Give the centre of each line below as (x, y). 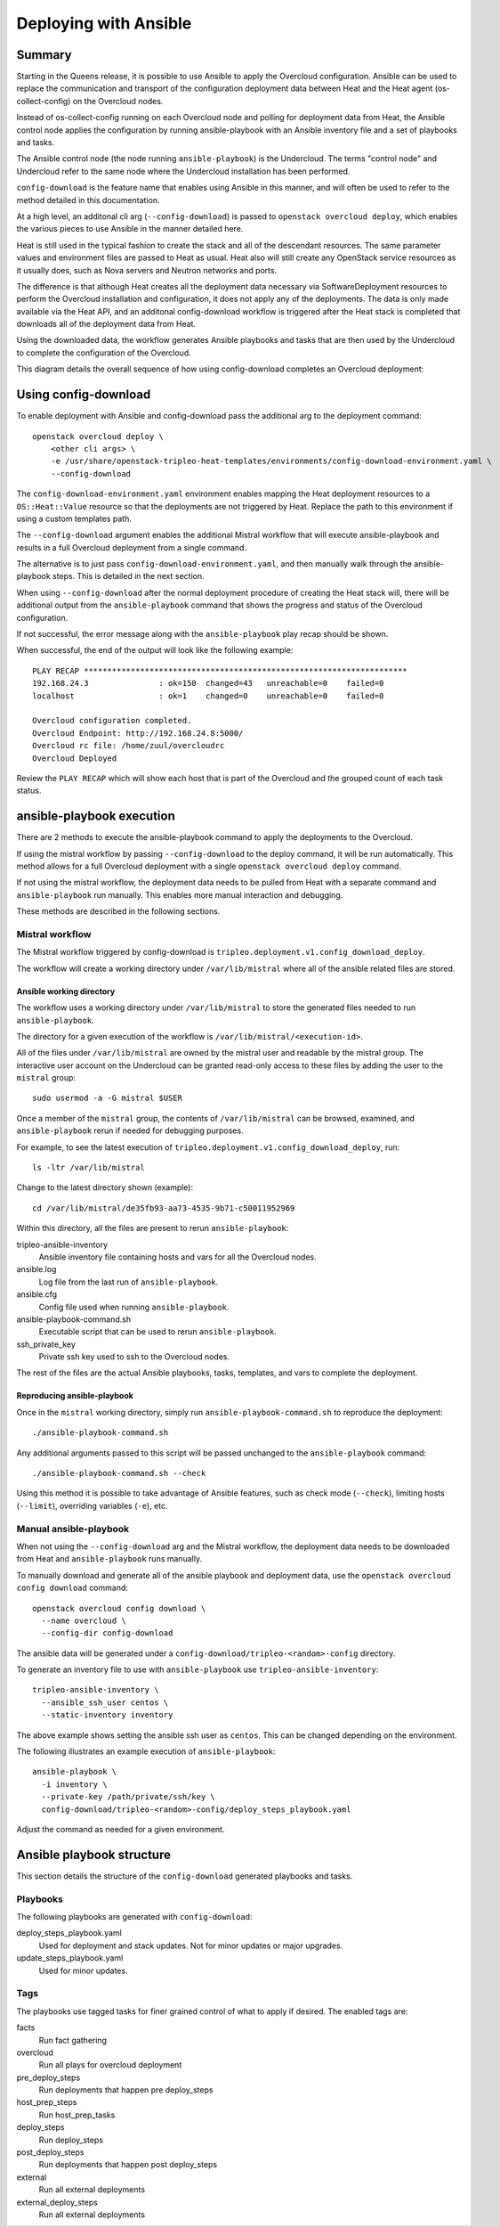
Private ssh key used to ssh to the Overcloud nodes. (134, 1357)
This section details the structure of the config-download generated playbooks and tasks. (185, 1876)
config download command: (73, 1588)
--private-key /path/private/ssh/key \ (128, 1797)
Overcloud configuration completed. (112, 721)
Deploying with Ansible (104, 23)
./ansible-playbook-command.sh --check (119, 1473)
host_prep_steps (47, 2102)
